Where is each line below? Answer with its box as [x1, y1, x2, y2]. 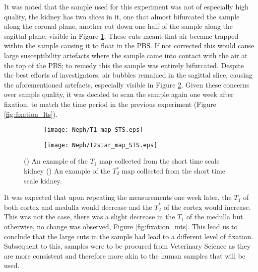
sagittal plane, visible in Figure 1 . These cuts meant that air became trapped [4, 30, 239, 41]
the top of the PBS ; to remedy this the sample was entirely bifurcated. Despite [4, 60, 244, 70]
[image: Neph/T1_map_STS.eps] [44, 126, 143, 134]
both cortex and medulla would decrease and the [4, 201, 152, 212]
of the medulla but [186, 211, 243, 222]
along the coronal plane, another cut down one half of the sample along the [4, 21, 233, 31]
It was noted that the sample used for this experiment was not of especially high [4, 1, 249, 11]
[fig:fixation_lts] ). [4, 108, 58, 119]
